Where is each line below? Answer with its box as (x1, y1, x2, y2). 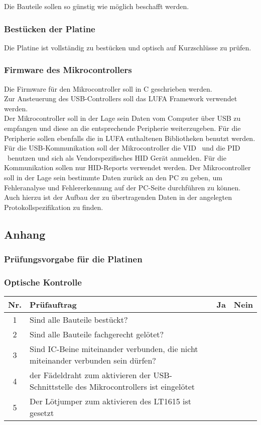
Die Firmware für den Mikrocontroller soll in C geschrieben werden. (4, 83, 212, 94)
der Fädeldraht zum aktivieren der (30, 369, 151, 381)
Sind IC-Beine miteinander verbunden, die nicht (30, 343, 198, 355)
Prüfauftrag (30, 299, 77, 311)
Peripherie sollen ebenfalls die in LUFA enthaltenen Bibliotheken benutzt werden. (4, 132, 255, 143)
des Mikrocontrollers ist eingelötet (75, 381, 195, 393)
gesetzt (30, 407, 54, 419)
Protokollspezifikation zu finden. (4, 201, 103, 212)
